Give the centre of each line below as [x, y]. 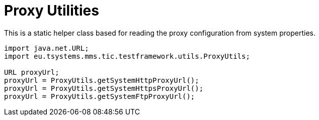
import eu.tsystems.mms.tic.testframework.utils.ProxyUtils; [127, 56]
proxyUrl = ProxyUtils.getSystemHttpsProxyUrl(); [104, 88]
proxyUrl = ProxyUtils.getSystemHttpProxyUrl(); [102, 80]
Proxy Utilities [52, 11]
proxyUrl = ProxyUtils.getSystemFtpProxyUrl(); [100, 96]
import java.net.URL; [47, 48]
